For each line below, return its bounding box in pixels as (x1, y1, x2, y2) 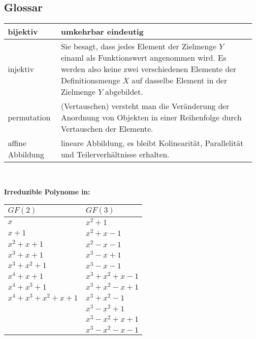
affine (8, 137, 27, 149)
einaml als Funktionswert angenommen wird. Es (61, 52, 226, 64)
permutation (8, 112, 51, 123)
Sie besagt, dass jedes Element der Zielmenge (61, 40, 217, 52)
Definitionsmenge (61, 75, 120, 86)
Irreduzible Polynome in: (4, 186, 91, 196)
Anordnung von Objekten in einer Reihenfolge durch (61, 112, 242, 123)
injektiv (8, 63, 34, 75)
